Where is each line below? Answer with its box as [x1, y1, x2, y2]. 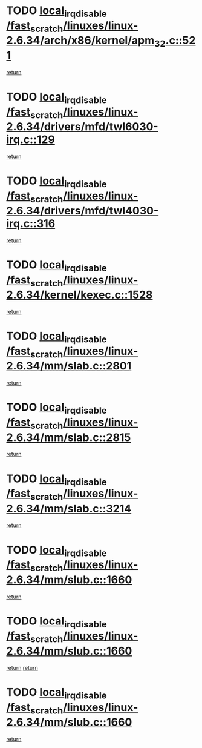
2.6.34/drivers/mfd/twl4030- [6, 204, 159, 218]
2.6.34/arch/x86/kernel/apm [6, 34, 155, 47]
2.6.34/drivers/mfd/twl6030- [6, 120, 158, 134]
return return [6, 664, 38, 671]
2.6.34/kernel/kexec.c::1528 [6, 288, 153, 302]
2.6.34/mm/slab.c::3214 [6, 501, 132, 515]
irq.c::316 [6, 217, 56, 231]
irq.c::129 [6, 133, 56, 147]
